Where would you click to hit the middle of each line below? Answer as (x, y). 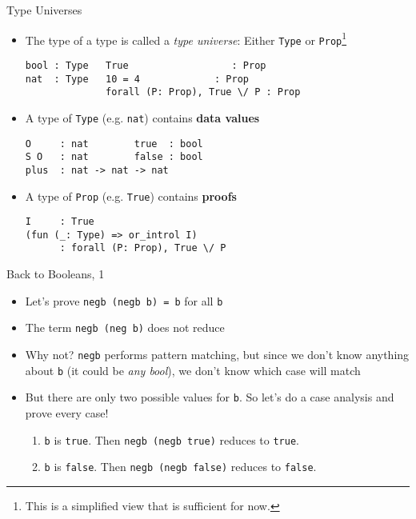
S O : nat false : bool (114, 157)
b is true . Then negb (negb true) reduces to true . (172, 439)
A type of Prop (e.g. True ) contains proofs (131, 196)
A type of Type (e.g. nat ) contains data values (142, 117)
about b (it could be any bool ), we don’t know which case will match (193, 370)
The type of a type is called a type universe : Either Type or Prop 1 (186, 38)
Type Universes (44, 10)
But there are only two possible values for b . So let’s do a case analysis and (210, 397)
